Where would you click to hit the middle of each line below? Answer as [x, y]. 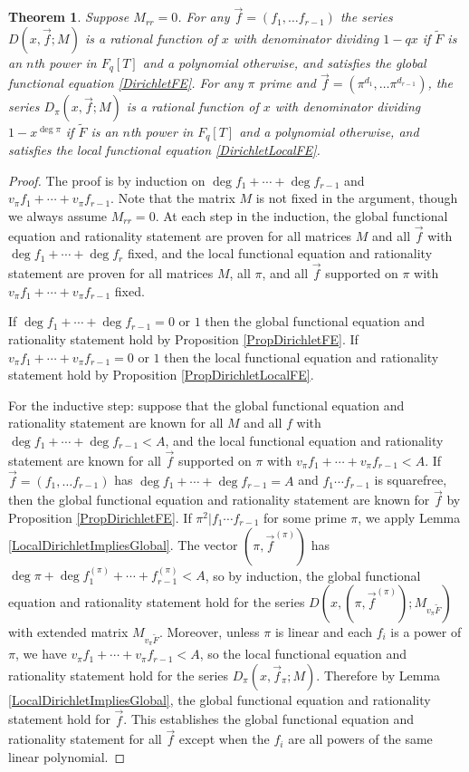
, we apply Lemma [409, 517]
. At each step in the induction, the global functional [301, 215]
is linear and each [323, 631]
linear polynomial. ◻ [67, 756]
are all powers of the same [360, 739]
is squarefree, [411, 480]
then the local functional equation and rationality [301, 357]
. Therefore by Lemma [378, 675]
